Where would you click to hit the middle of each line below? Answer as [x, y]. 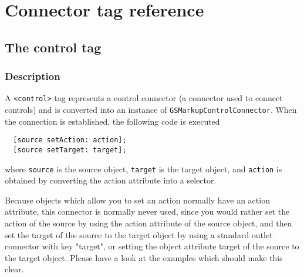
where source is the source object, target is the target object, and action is [143, 168]
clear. [14, 269]
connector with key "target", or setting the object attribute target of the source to [152, 246]
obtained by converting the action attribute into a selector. [111, 180]
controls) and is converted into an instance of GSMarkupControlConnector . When [151, 110]
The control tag [53, 47]
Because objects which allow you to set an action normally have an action [137, 200]
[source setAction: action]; [70, 140]
